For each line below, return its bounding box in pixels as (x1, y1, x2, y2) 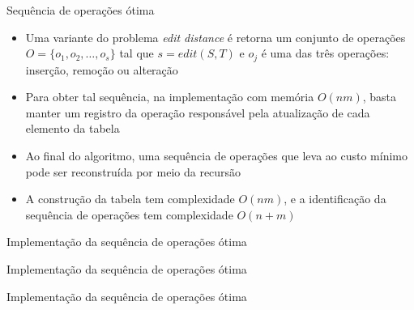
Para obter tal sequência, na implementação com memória (25, 88, 314, 105)
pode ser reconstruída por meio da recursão (25, 163, 241, 180)
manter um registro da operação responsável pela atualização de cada (25, 104, 370, 121)
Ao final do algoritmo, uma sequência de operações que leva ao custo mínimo (25, 147, 408, 164)
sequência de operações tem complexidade (25, 206, 233, 223)
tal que (119, 45, 154, 62)
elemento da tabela (25, 120, 120, 137)
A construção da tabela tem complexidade (25, 190, 235, 207)
